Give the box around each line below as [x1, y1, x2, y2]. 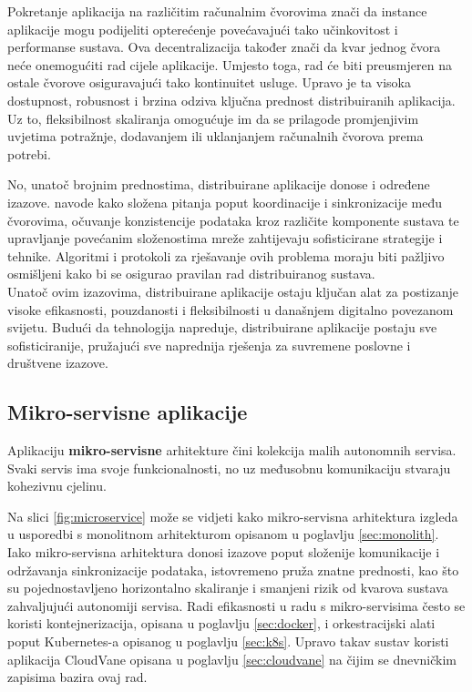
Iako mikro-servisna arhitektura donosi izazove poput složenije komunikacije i [7, 543, 440, 562]
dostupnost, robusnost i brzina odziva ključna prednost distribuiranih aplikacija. [7, 90, 456, 109]
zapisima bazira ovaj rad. [7, 667, 148, 687]
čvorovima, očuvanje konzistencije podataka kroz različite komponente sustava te [7, 210, 459, 229]
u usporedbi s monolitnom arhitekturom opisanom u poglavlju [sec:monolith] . [7, 524, 439, 544]
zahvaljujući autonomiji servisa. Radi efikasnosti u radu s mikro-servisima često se [7, 595, 466, 615]
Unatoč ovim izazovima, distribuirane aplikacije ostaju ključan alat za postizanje [7, 281, 459, 300]
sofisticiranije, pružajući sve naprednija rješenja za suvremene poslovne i [7, 335, 411, 354]
